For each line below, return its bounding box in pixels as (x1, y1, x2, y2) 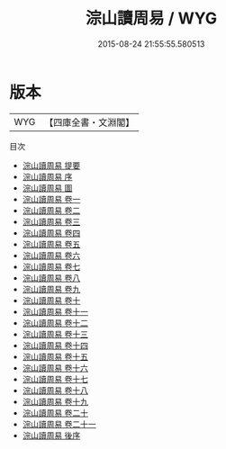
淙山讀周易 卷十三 (22, 328, 88, 339)
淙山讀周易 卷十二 (22, 317, 88, 328)
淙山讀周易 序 (22, 171, 73, 182)
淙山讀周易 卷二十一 (22, 418, 96, 429)
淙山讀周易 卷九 (22, 283, 81, 294)
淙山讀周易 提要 (22, 159, 81, 171)
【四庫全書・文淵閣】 (44, 116, 135, 129)
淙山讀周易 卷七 (22, 261, 81, 272)
